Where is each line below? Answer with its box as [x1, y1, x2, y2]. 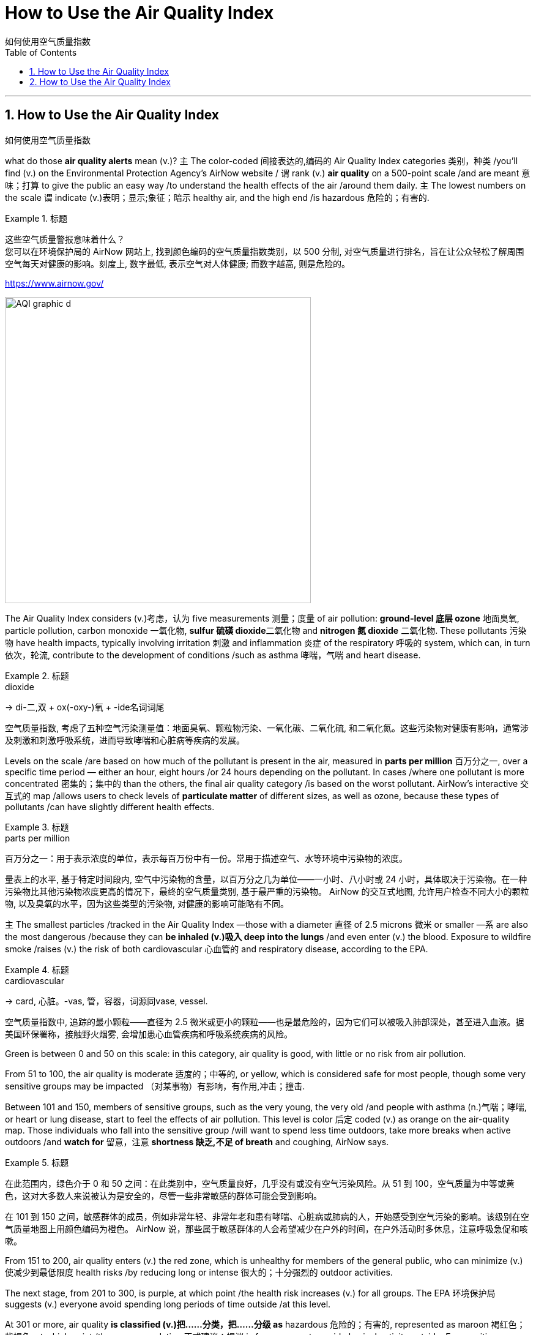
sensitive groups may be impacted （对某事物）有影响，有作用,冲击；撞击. [5, 1080, 305, 1091]
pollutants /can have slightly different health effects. [5, 801, 215, 812]
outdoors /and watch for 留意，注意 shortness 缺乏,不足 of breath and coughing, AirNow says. [5, 1136, 389, 1147]
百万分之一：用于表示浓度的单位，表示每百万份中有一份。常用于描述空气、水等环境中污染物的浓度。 [5, 852, 408, 863]
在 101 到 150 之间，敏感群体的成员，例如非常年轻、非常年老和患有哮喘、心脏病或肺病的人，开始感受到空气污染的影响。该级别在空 [5, 1211, 529, 1222]
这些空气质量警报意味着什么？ [5, 233, 125, 244]
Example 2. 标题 [5, 670, 69, 681]
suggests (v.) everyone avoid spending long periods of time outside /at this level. [5, 1298, 331, 1309]
